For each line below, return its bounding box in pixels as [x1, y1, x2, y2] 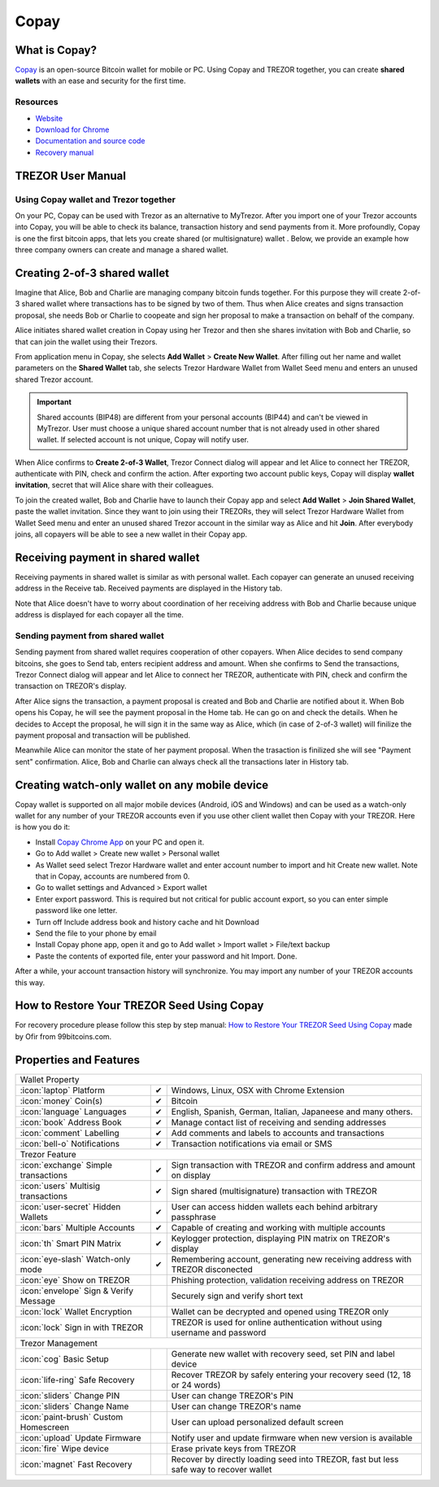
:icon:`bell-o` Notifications [20, 1138, 120, 1149]
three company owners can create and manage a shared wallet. [15, 245, 229, 255]
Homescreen [20, 1421, 70, 1432]
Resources [15, 96, 59, 107]
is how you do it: [15, 822, 71, 832]
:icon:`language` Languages [20, 1106, 127, 1117]
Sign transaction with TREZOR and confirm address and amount [171, 1159, 416, 1170]
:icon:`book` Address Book [20, 1116, 122, 1128]
